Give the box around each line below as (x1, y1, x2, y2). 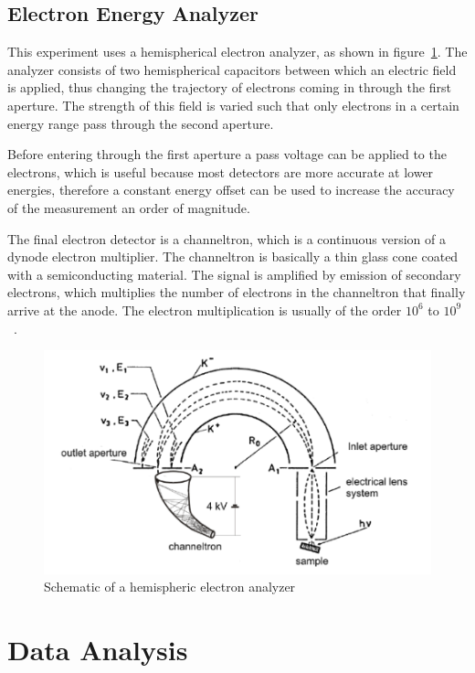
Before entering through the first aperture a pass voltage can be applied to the (7, 144, 447, 164)
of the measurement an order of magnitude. (7, 198, 250, 217)
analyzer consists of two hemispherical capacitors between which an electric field (7, 59, 457, 79)
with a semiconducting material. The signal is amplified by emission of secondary (7, 264, 461, 283)
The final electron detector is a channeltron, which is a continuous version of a (7, 229, 446, 248)
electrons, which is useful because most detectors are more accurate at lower (7, 162, 434, 181)
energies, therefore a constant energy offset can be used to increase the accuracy (7, 180, 455, 199)
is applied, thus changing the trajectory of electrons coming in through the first (7, 78, 451, 97)
